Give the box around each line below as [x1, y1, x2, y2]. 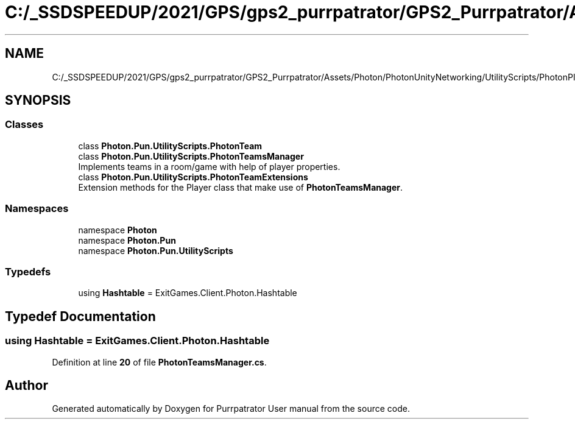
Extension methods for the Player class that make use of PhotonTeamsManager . [78, 182, 403, 193]
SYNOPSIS [5, 93, 71, 108]
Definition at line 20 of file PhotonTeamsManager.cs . [52, 356, 267, 367]
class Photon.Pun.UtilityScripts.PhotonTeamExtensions [78, 171, 308, 182]
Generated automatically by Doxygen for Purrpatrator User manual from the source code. [52, 403, 410, 414]
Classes [5, 118, 44, 131]
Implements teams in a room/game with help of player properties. [78, 161, 340, 172]
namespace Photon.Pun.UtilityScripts [78, 245, 233, 256]
